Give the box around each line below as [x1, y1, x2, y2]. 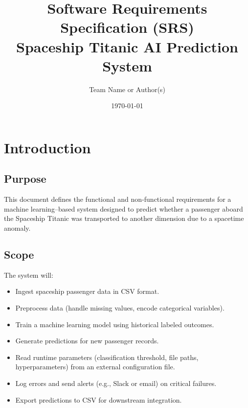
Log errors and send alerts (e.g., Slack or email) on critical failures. [15, 378, 217, 388]
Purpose [4, 171, 46, 186]
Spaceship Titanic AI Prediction [16, 36, 238, 56]
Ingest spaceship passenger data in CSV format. [15, 286, 159, 296]
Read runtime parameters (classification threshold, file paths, [15, 352, 199, 362]
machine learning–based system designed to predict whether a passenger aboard [4, 203, 243, 214]
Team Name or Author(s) [89, 84, 165, 94]
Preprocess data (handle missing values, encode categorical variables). [15, 303, 225, 313]
